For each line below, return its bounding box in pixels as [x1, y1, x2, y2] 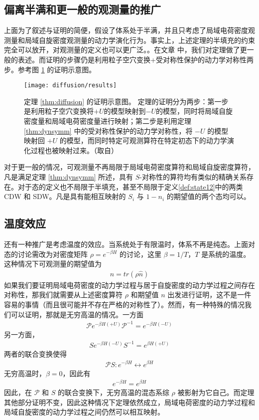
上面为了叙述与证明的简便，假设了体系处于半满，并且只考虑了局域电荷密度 [4, 25, 248, 35]
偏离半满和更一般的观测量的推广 [4, 1, 161, 17]
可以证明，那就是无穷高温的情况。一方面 [10, 309, 143, 319]
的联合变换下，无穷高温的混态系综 [57, 387, 169, 398]
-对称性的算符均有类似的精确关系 [139, 171, 247, 182]
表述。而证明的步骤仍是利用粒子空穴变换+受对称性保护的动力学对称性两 [17, 54, 254, 64]
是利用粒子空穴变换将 [24, 106, 94, 116]
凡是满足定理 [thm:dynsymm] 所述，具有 [4, 171, 133, 182]
